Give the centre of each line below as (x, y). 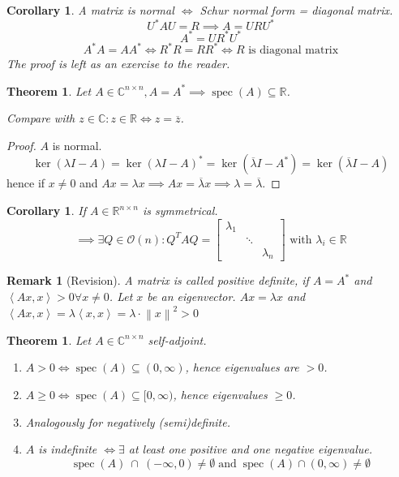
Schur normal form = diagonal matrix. (296, 10)
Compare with (41, 118)
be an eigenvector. (191, 296)
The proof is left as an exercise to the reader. (118, 64)
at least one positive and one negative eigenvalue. (250, 449)
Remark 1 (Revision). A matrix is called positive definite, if (158, 280)
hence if (26, 183)
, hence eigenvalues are (242, 367)
